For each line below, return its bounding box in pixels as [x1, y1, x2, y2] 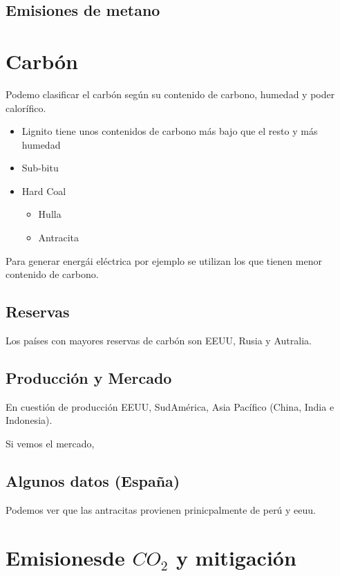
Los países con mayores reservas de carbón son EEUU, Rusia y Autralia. [6, 333, 312, 348]
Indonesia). [6, 413, 53, 427]
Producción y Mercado [6, 367, 172, 389]
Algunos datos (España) [6, 470, 180, 492]
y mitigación [176, 543, 296, 571]
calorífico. [6, 100, 46, 115]
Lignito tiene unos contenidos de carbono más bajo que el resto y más [21, 124, 318, 138]
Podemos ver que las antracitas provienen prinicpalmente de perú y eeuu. [6, 502, 317, 517]
